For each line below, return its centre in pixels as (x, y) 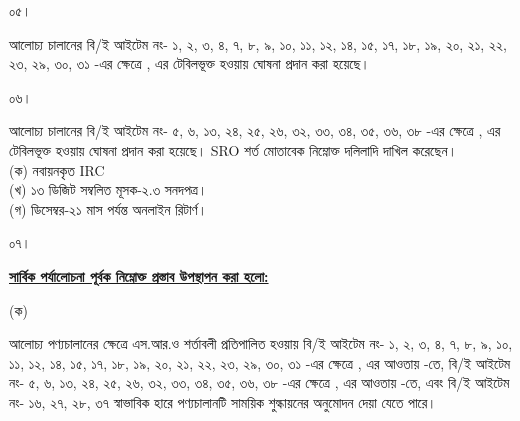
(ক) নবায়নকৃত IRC (57, 169)
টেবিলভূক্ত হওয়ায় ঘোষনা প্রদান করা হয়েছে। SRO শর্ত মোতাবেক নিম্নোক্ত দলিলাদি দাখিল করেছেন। (233, 149)
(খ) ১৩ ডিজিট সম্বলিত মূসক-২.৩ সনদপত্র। (108, 189)
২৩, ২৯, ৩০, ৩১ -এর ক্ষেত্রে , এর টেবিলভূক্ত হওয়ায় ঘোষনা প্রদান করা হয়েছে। (190, 63)
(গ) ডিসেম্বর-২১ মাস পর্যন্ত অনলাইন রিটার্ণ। (108, 208)
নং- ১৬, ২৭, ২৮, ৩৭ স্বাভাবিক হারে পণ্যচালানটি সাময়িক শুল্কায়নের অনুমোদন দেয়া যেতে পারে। (223, 401)
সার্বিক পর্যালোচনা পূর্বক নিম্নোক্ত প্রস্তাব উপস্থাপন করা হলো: (139, 275)
